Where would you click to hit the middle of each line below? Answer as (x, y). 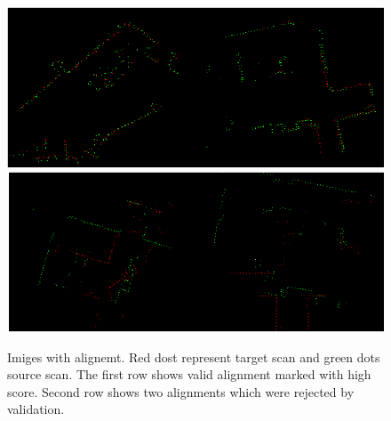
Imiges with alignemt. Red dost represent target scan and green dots (194, 356)
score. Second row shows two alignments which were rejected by (181, 391)
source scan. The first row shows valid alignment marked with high (189, 374)
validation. (36, 409)
